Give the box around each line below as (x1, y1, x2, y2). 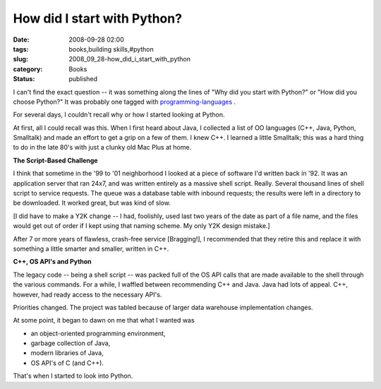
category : (13, 64, 43, 73)
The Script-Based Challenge (13, 156, 98, 164)
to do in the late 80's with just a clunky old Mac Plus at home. (13, 143, 192, 152)
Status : (13, 75, 35, 83)
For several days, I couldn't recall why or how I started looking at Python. (13, 110, 225, 119)
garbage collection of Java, (30, 339, 111, 347)
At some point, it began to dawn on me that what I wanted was (13, 316, 195, 325)
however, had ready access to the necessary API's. (13, 290, 162, 299)
